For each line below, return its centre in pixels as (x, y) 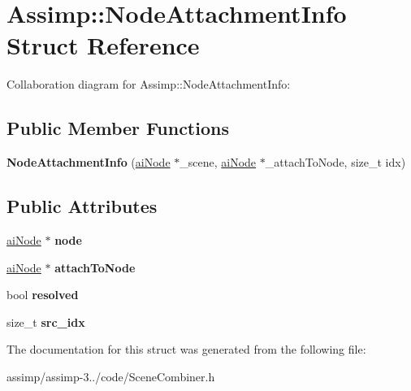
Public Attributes (82, 206)
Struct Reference (103, 45)
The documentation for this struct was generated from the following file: (186, 349)
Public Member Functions (118, 128)
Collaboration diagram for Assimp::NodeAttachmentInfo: (149, 84)
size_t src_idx (46, 321)
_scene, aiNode (218, 162)
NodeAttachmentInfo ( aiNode (89, 162)
